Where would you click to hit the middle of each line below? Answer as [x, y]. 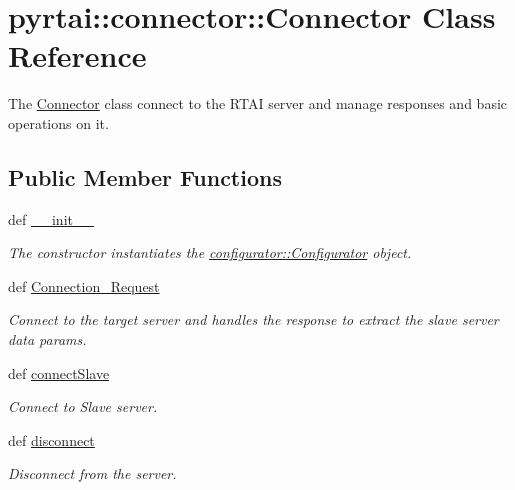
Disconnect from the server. [92, 473]
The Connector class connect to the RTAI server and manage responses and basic [258, 103]
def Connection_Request [84, 285]
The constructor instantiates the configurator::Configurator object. [210, 252]
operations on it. [58, 122]
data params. [47, 339]
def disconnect [51, 439]
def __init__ [51, 218]
